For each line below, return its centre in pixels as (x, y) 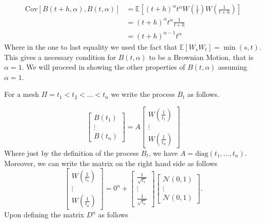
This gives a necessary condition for (60, 57)
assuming (232, 67)
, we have (163, 153)
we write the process (143, 94)
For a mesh (22, 94)
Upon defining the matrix (44, 215)
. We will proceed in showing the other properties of (104, 67)
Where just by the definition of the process (72, 153)
